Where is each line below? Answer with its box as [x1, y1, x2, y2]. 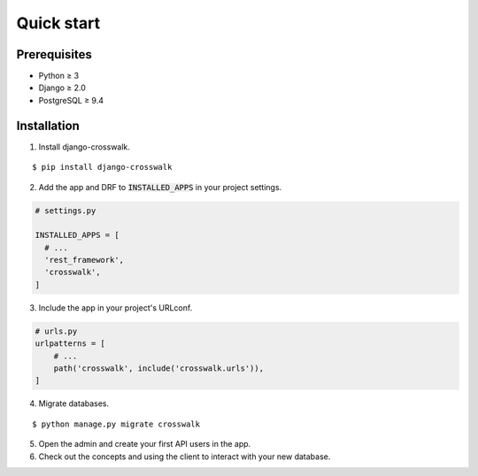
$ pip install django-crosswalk [32, 162, 173, 173]
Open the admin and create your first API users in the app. [38, 439, 251, 449]
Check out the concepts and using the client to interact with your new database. [38, 451, 331, 462]
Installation [16, 118, 80, 133]
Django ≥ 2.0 [38, 82, 86, 93]
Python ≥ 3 [38, 71, 80, 81]
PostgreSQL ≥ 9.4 [38, 95, 104, 105]
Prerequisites [16, 47, 92, 62]
